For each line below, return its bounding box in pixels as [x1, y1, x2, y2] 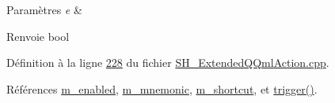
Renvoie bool [6, 28, 70, 44]
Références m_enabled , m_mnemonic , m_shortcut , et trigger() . [6, 80, 318, 97]
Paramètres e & [6, 2, 82, 17]
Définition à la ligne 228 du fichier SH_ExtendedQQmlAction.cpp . [6, 54, 329, 71]
